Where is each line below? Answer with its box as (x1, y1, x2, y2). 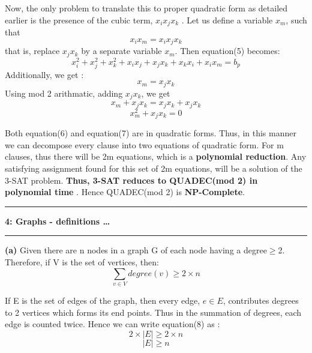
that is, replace (5, 44, 60, 57)
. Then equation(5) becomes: (175, 44, 280, 57)
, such (286, 13, 307, 26)
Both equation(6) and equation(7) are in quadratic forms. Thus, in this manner (5, 127, 296, 139)
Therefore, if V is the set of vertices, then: (5, 256, 159, 268)
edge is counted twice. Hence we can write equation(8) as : (5, 318, 220, 330)
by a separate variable (81, 44, 162, 57)
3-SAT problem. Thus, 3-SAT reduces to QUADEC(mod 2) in (5, 173, 258, 186)
